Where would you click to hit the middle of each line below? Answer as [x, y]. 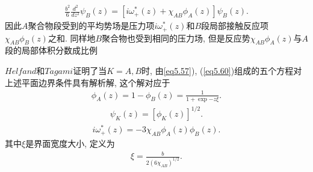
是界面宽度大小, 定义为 [70, 143]
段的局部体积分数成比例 [51, 50]
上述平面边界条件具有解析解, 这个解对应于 [88, 82]
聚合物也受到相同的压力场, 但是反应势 [176, 38]
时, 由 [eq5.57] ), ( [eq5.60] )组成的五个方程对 [222, 70]
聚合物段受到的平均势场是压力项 [91, 26]
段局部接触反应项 [235, 26]
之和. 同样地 [72, 38]
